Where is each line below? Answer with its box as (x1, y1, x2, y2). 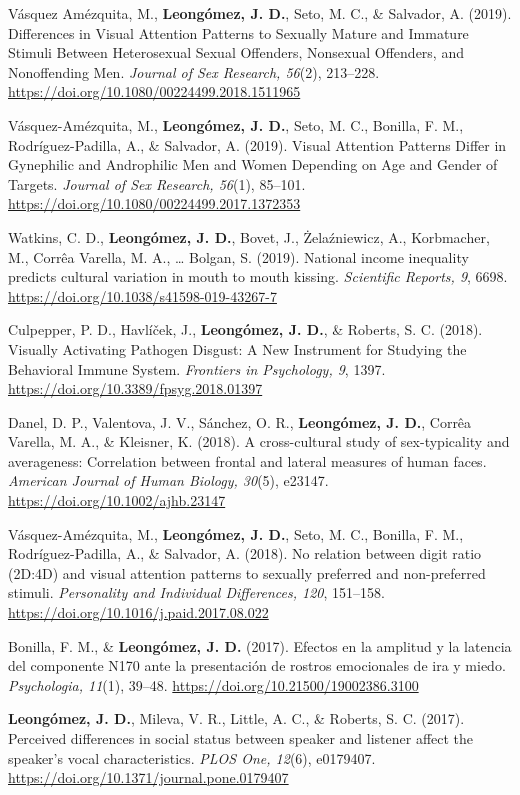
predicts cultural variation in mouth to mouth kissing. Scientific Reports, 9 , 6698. (8, 266, 508, 287)
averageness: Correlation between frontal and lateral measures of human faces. (8, 450, 487, 471)
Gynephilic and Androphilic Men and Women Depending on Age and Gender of (8, 154, 498, 175)
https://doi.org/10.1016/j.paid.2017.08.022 (8, 602, 269, 623)
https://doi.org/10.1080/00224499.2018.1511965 (8, 81, 301, 102)
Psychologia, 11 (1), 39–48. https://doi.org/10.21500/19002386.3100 (8, 674, 419, 695)
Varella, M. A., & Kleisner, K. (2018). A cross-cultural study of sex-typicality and (8, 431, 510, 452)
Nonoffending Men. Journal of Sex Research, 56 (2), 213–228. (8, 61, 380, 82)
